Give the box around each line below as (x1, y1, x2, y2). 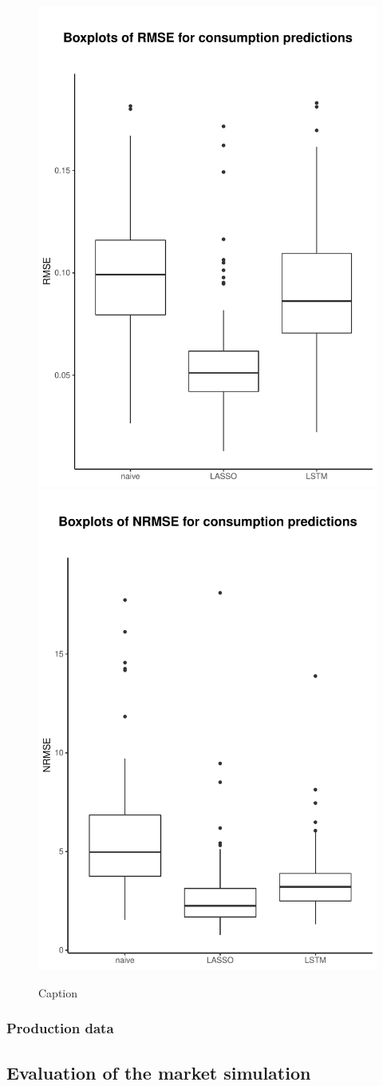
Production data (6, 1018, 114, 1038)
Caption (38, 984, 78, 1001)
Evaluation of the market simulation (6, 1060, 311, 1084)
